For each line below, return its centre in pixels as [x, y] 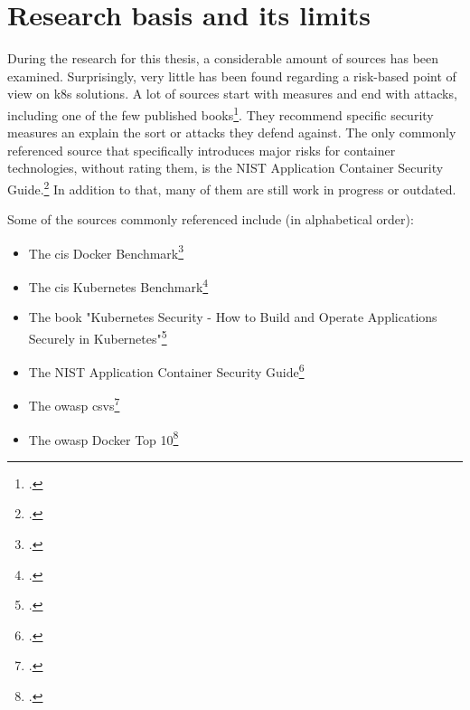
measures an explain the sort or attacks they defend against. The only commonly [232, 133]
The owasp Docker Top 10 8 [103, 438]
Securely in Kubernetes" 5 [98, 336]
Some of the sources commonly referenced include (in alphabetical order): [211, 219]
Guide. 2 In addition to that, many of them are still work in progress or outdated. [232, 187]
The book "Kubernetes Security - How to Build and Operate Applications [233, 317]
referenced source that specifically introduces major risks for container [202, 150]
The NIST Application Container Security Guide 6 [166, 370]
